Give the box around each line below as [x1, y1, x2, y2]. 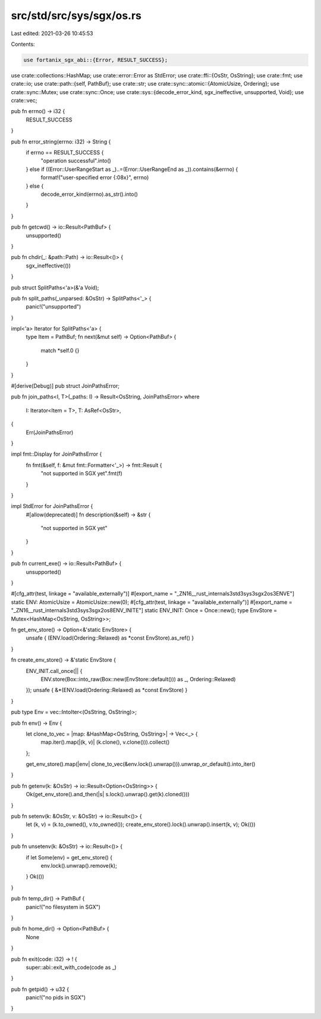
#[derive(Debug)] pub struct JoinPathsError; [11, 382, 120, 389]
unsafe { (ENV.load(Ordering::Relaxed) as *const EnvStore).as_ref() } [26, 634, 194, 641]
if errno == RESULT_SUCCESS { [26, 149, 104, 156]
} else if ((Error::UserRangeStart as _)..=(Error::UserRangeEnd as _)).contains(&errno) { [26, 166, 238, 173]
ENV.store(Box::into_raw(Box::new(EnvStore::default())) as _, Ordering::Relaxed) [40, 675, 236, 683]
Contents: [11, 40, 35, 48]
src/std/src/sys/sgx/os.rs [11, 9, 142, 22]
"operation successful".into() [40, 157, 111, 164]
